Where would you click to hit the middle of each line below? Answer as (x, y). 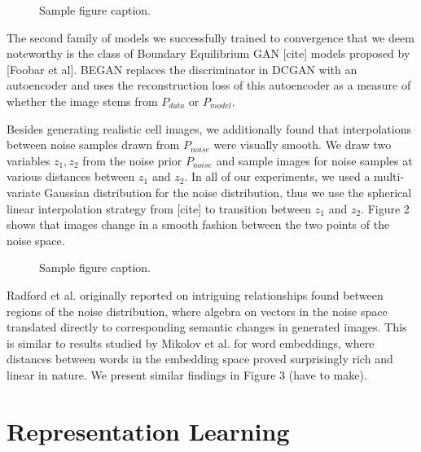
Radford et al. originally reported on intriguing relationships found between (195, 294)
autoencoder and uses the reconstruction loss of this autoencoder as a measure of (209, 85)
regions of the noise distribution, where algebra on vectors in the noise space (197, 311)
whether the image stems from (82, 101)
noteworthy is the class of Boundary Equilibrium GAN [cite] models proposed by (208, 53)
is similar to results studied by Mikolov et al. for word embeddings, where (191, 342)
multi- (389, 176)
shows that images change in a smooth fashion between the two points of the (198, 224)
